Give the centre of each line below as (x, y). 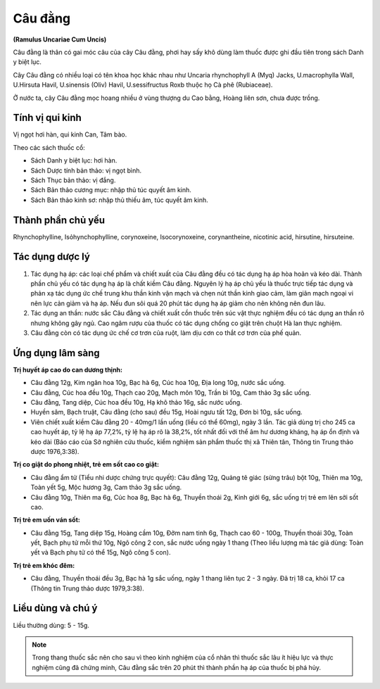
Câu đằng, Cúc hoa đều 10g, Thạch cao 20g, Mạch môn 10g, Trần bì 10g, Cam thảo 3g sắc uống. (171, 392)
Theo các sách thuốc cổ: (49, 147)
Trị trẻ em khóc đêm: (44, 565)
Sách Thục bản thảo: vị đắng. (73, 180)
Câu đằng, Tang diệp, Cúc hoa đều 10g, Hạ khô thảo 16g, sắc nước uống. (136, 402)
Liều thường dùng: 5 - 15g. (51, 625)
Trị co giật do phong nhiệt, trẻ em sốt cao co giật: (86, 464)
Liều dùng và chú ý (55, 608)
